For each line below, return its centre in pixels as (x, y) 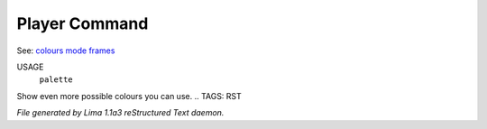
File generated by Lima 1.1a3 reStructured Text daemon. (120, 113)
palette (56, 80)
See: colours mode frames (66, 51)
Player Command (83, 23)
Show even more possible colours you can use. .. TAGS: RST (129, 96)
